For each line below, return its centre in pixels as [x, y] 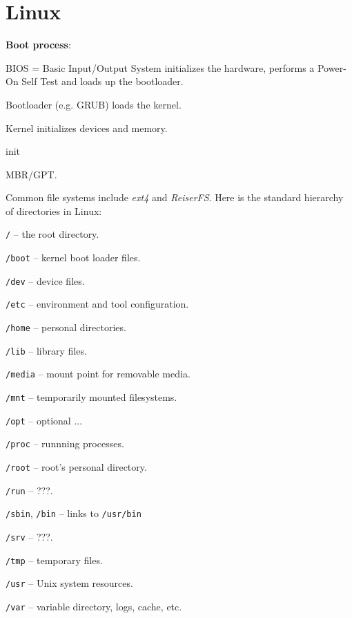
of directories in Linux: [54, 210]
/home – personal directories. [66, 327]
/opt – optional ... [44, 420]
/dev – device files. [45, 280]
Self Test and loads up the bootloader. [102, 81]
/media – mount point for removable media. [98, 374]
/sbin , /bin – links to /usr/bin [74, 513]
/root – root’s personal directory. [76, 467]
